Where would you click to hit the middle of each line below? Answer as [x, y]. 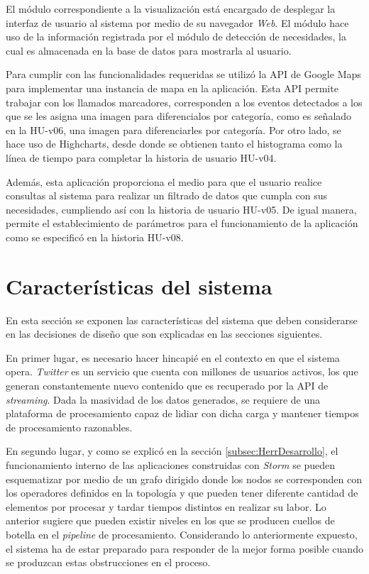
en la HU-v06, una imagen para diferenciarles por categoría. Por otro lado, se [174, 129]
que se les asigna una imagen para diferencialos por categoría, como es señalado [179, 116]
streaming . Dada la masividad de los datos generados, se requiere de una [163, 399]
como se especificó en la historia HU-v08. [95, 237]
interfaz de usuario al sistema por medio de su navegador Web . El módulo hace [177, 22]
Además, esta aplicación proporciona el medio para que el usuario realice [164, 181]
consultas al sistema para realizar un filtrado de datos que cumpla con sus [166, 195]
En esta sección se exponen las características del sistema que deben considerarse [182, 320]
